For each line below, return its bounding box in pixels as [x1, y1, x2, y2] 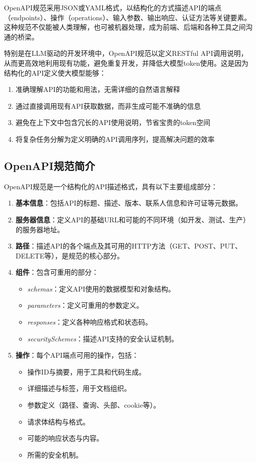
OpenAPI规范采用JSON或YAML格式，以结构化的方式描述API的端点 [4, 2, 222, 12]
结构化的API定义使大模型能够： [4, 67, 107, 78]
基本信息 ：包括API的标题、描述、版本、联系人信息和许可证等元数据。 [15, 198, 242, 208]
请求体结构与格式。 [27, 416, 90, 426]
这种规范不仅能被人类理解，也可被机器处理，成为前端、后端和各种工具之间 [4, 22, 246, 32]
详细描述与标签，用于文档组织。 [27, 383, 131, 393]
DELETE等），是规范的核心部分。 [15, 250, 124, 260]
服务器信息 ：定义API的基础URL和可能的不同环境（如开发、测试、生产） [15, 214, 250, 224]
